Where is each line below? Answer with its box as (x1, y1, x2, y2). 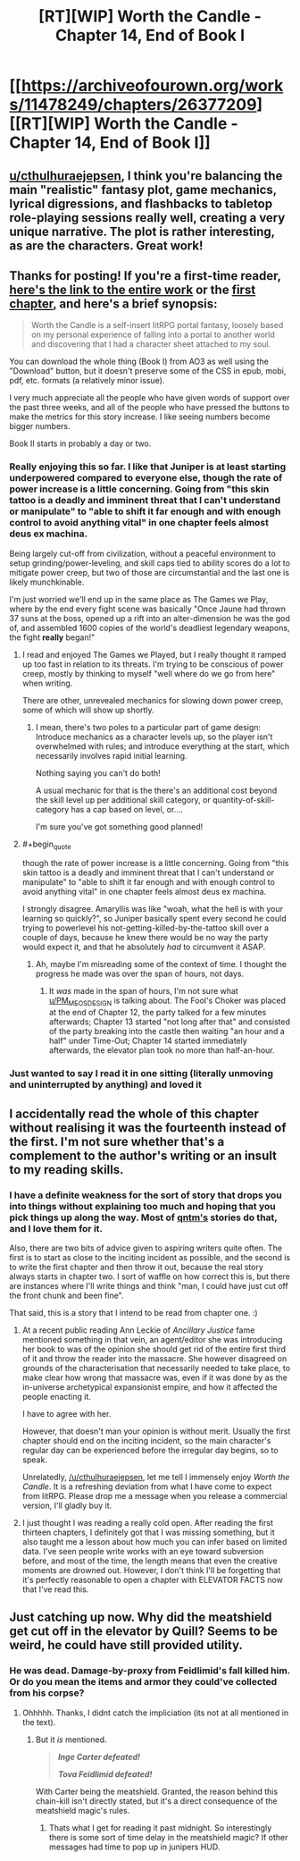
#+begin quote (21, 838, 71, 851)
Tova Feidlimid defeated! (57, 1768, 153, 1780)
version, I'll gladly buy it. (21, 1500, 112, 1511)
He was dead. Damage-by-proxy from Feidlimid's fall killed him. (9, 1664, 290, 1677)
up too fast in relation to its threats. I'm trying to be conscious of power (21, 659, 284, 669)
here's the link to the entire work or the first (9, 282, 256, 297)
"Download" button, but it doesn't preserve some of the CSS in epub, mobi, (9, 366, 287, 376)
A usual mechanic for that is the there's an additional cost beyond (35, 785, 278, 796)
